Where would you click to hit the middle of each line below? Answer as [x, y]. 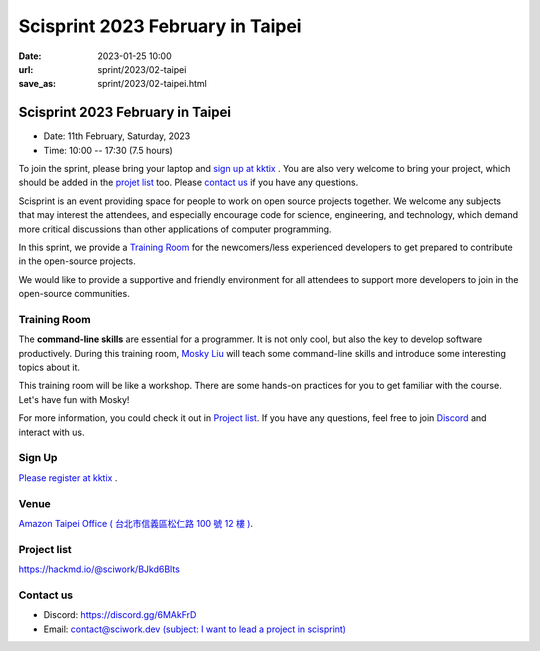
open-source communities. [74, 294]
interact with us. [51, 432]
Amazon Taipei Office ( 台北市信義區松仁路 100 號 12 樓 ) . [136, 523]
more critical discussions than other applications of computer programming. [175, 229]
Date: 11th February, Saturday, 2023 [117, 136]
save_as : [37, 84]
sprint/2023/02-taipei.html [152, 84]
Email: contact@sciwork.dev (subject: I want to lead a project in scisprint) [195, 629]
